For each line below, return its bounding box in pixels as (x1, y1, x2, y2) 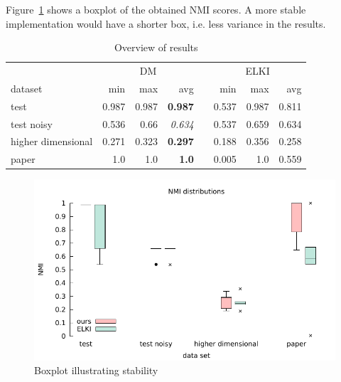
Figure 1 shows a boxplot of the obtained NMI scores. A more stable (6, 2, 306, 16)
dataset (11, 80, 43, 95)
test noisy (11, 116, 53, 131)
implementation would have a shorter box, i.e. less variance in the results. (6, 16, 326, 31)
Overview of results (114, 40, 198, 55)
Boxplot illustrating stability (34, 363, 158, 378)
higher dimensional (11, 134, 93, 149)
